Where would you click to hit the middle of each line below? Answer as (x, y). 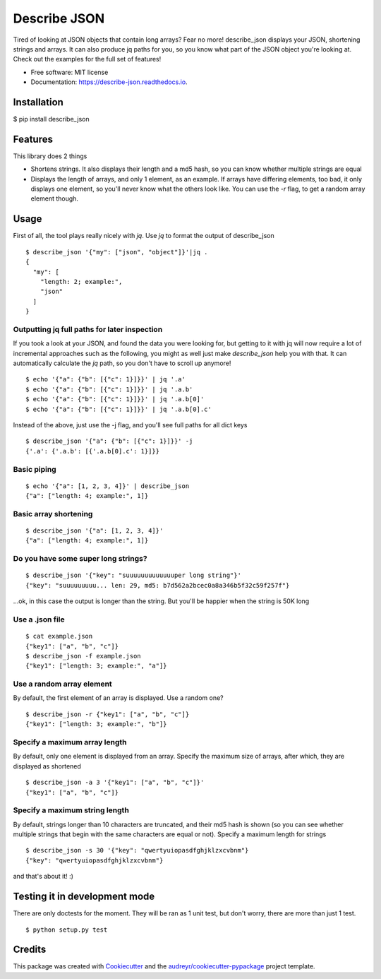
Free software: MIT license (69, 72)
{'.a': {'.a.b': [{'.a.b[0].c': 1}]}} (93, 451)
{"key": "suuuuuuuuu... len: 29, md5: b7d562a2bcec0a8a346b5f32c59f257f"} (158, 585)
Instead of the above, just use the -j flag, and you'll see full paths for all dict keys (130, 425)
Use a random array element (62, 684)
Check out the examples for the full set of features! (87, 59)
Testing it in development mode (84, 897)
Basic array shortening (53, 514)
